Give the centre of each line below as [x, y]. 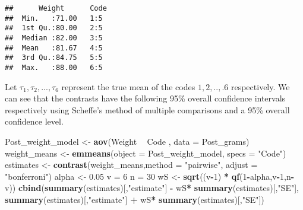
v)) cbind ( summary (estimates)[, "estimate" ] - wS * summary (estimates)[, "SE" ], [152, 188]
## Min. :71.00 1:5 [54, 18]
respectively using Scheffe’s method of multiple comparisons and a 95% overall [147, 109]
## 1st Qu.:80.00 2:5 [54, 28]
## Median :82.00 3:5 [54, 38]
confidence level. [34, 121]
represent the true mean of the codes [128, 86]
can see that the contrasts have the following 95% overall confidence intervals [145, 98]
